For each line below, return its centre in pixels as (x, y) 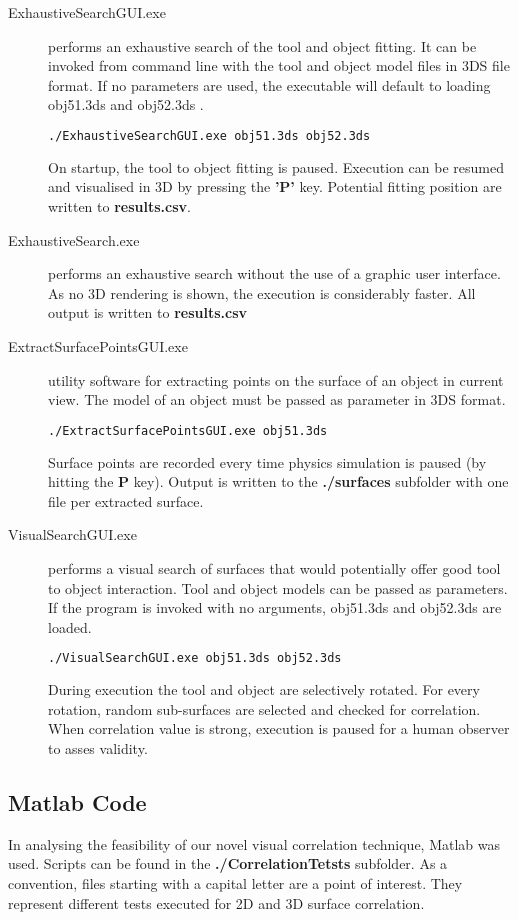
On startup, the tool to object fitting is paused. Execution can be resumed (276, 166)
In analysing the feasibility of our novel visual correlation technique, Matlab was (254, 843)
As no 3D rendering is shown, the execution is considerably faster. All (262, 292)
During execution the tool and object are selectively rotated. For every (264, 689)
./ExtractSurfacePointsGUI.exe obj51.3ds (188, 430)
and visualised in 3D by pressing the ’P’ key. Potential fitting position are (275, 186)
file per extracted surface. (126, 500)
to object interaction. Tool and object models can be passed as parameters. (278, 587)
